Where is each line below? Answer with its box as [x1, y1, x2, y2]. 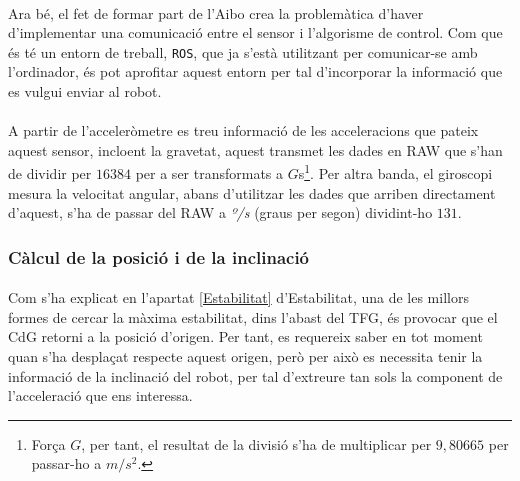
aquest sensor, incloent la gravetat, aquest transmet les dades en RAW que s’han [8, 139, 503, 160]
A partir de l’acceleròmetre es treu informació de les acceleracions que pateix [8, 120, 479, 141]
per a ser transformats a [135, 163, 284, 184]
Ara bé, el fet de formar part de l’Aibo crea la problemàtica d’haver [8, 2, 424, 23]
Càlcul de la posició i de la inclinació [8, 244, 310, 269]
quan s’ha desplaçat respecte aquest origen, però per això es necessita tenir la [8, 346, 483, 367]
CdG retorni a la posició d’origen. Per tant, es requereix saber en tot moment [8, 326, 483, 347]
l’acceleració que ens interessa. [8, 385, 193, 406]
